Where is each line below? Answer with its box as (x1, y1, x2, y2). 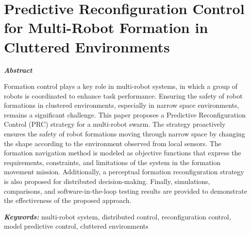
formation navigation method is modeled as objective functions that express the (4, 148, 241, 158)
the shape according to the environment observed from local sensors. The (4, 138, 221, 148)
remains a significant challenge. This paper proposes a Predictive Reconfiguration (4, 109, 246, 119)
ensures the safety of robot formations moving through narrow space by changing (4, 129, 245, 139)
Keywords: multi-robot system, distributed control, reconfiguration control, (4, 211, 231, 221)
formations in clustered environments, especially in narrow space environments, (4, 100, 239, 110)
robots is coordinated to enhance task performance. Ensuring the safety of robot (4, 90, 243, 100)
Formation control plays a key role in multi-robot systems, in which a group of (4, 81, 237, 91)
